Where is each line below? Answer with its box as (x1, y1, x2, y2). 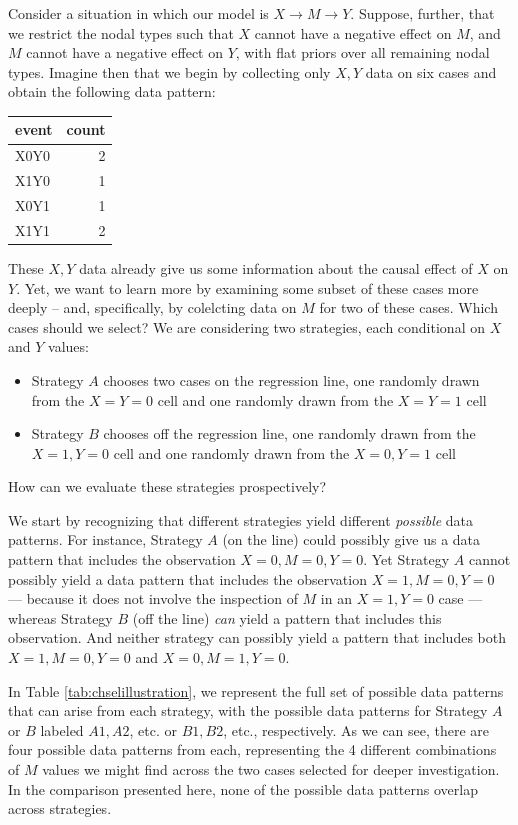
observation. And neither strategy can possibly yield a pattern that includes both (8, 627, 506, 648)
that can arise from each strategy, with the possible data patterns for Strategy (8, 700, 488, 721)
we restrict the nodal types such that (8, 22, 234, 43)
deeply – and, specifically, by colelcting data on (8, 297, 297, 318)
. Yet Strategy (363, 549, 450, 570)
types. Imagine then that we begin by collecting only (8, 61, 331, 82)
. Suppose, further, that (350, 3, 495, 23)
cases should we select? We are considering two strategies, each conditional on (8, 316, 485, 337)
